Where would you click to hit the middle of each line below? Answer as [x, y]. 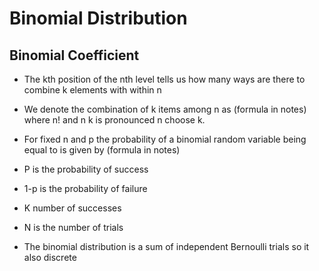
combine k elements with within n [92, 90]
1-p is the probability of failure [85, 188]
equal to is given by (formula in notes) [102, 150]
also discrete [50, 257]
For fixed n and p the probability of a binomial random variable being [165, 139]
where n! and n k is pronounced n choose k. [114, 120]
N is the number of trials [73, 227]
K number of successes [72, 208]
